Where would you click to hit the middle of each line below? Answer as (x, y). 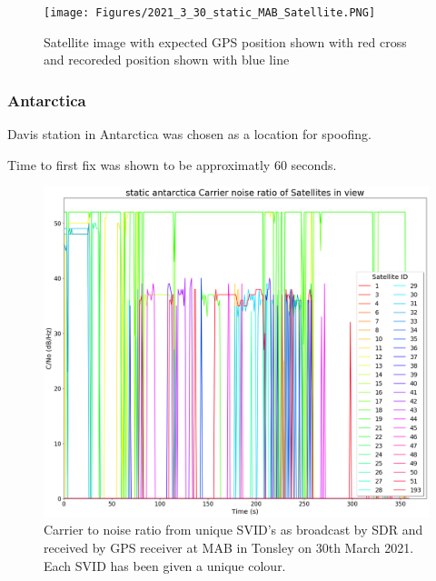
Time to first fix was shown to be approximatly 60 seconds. (172, 164)
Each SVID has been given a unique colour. (165, 565)
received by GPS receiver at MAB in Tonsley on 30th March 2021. (229, 547)
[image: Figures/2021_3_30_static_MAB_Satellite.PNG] (210, 13)
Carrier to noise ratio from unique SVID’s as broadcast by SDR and (233, 530)
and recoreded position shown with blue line (167, 60)
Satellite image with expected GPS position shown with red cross (225, 41)
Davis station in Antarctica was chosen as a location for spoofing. (189, 134)
